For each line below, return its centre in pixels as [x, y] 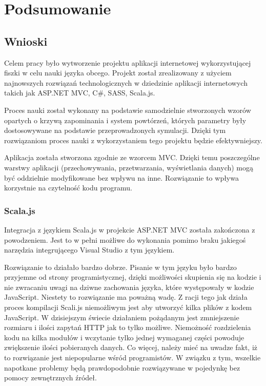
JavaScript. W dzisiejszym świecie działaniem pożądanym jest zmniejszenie [122, 317]
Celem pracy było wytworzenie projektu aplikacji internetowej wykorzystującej [128, 62]
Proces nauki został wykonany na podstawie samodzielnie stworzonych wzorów [128, 110]
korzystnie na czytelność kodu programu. [68, 188]
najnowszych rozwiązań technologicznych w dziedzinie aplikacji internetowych [126, 82]
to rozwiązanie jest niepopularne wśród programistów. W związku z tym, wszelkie [132, 358]
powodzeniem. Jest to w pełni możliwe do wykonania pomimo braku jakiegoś [125, 239]
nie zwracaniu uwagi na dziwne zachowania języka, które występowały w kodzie [129, 287]
